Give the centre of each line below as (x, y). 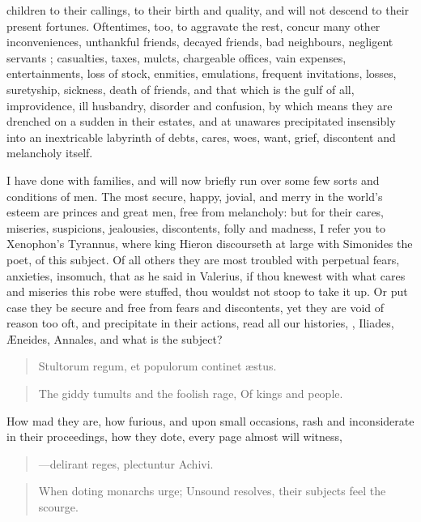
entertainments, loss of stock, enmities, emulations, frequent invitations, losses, (202, 73)
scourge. (58, 507)
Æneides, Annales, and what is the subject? (115, 338)
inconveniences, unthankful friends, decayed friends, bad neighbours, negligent (200, 42)
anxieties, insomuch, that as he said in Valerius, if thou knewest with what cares (206, 275)
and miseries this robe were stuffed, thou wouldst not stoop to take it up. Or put (207, 291)
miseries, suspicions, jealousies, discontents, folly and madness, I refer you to (196, 227)
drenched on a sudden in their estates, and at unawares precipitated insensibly (201, 121)
